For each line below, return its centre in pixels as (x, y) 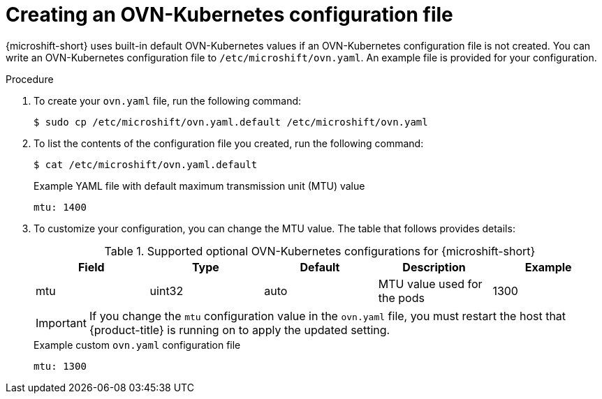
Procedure (30, 79)
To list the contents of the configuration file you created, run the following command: (229, 143)
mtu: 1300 (60, 366)
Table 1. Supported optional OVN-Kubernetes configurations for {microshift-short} (320, 251)
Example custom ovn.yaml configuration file (137, 345)
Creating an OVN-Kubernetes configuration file (229, 15)
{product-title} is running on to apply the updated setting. (240, 330)
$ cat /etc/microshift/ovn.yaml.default (146, 164)
